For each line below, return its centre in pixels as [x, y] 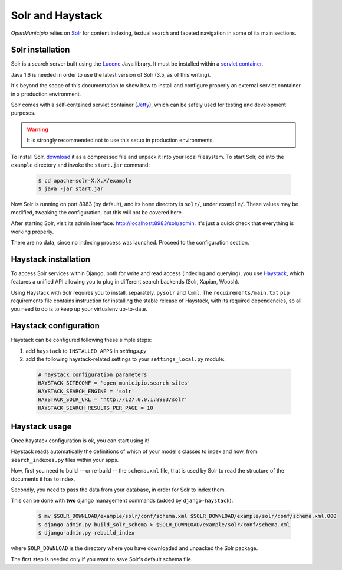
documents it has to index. [43, 479]
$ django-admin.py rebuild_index [86, 533]
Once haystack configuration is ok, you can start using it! [80, 441]
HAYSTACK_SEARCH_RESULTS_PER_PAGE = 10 [96, 408]
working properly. [32, 232]
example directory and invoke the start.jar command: [80, 165]
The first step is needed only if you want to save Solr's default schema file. [102, 559]
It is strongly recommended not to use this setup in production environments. [121, 140]
